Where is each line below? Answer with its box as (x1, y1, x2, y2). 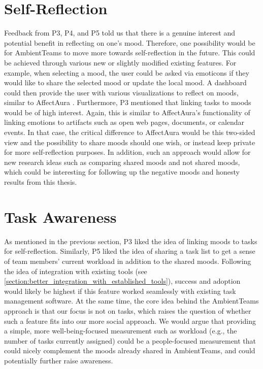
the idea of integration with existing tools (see (4, 265, 147, 276)
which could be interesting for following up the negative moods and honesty (4, 166, 240, 177)
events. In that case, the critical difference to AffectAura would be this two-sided (4, 127, 255, 138)
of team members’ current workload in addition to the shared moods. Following (4, 255, 251, 266)
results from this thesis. (4, 177, 77, 187)
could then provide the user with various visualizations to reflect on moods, (4, 87, 239, 97)
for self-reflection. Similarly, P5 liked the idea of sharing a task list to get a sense (4, 246, 255, 256)
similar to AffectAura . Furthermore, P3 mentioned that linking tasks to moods (4, 97, 251, 108)
